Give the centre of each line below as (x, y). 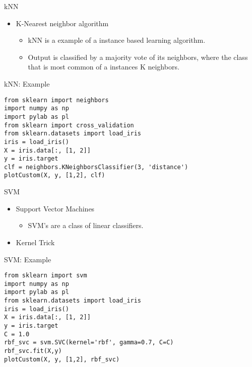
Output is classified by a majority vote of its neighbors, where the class (138, 57)
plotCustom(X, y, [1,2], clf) (55, 175)
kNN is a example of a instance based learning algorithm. (117, 40)
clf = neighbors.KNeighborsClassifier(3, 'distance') (96, 167)
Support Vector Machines (55, 208)
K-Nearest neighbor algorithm (62, 23)
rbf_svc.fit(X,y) (33, 351)
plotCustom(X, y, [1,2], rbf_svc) (62, 359)
